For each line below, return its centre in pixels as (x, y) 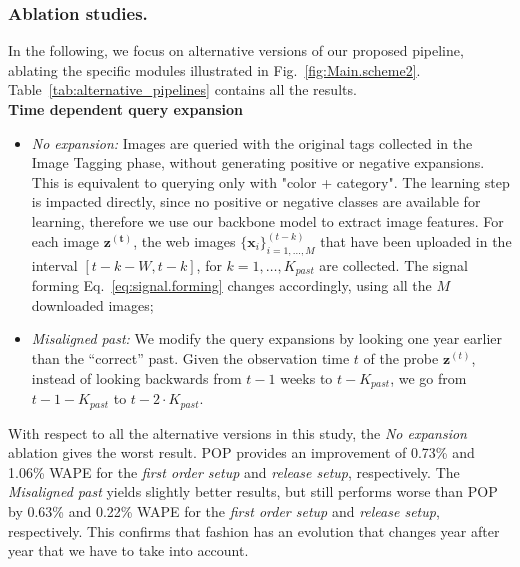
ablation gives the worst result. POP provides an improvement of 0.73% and (241, 452)
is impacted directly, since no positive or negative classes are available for (256, 201)
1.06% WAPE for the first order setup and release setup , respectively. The (234, 471)
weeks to (306, 377)
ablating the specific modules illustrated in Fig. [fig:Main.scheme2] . (214, 69)
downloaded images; (92, 304)
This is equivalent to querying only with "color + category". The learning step (270, 181)
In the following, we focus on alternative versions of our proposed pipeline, (236, 50)
